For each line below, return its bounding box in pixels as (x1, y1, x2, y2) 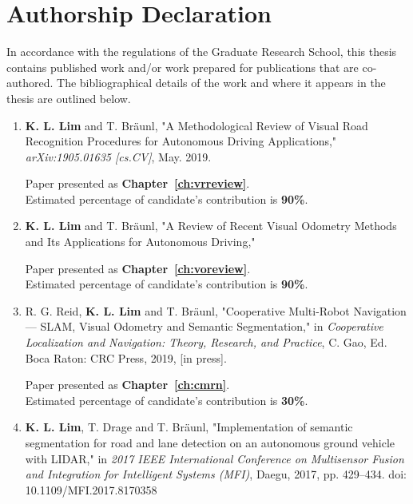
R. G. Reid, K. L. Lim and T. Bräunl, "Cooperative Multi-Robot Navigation (25, 302, 407, 319)
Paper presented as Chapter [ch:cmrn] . (25, 376, 230, 393)
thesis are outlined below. (6, 89, 131, 106)
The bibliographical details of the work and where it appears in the (57, 74, 386, 91)
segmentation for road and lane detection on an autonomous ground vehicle (25, 435, 395, 450)
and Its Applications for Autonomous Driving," (25, 233, 256, 250)
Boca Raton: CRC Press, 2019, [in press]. (25, 349, 227, 366)
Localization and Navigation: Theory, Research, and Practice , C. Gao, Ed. (25, 334, 387, 351)
